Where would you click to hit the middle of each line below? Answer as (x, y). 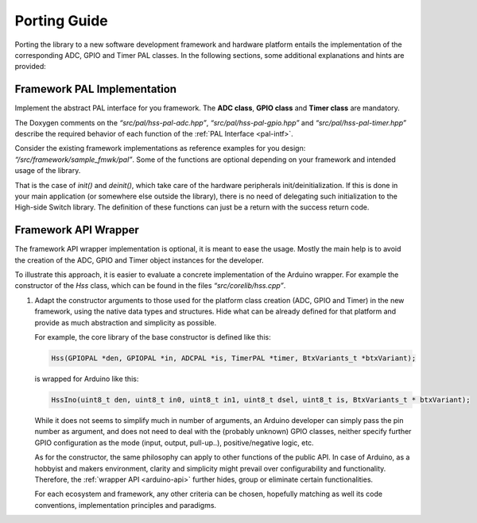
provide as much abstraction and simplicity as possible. (126, 322)
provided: (31, 67)
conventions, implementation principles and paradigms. (126, 505)
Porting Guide (61, 21)
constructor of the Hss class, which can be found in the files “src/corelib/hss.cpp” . (150, 286)
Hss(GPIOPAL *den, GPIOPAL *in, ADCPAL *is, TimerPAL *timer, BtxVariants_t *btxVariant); (234, 358)
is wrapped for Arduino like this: (87, 379)
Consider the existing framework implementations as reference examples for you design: (160, 148)
